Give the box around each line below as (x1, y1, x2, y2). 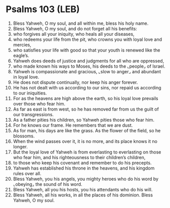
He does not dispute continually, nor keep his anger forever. (13, 79, 138, 85)
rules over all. (13, 170, 41, 176)
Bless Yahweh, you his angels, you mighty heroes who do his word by (13, 176, 159, 182)
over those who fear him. (13, 100, 65, 107)
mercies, (13, 41, 32, 47)
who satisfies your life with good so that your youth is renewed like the (13, 47, 160, 53)
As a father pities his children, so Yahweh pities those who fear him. (13, 117, 155, 123)
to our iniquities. (13, 90, 47, 96)
